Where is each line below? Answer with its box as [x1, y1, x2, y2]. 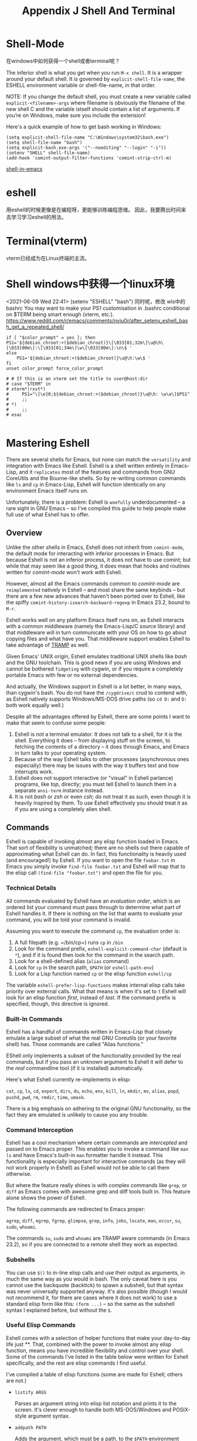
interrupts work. [14, 768, 54, 775]
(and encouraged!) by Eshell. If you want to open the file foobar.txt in [6, 857, 176, 864]
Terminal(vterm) [6, 234, 88, 248]
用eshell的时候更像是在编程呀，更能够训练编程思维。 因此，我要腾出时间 [6, 206, 181, 213]
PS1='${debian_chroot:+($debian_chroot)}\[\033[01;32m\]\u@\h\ [6, 340, 164, 346]
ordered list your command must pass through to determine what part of [6, 903, 181, 910]
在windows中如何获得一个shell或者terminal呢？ [6, 57, 120, 64]
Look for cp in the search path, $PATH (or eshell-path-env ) [14, 964, 154, 971]
